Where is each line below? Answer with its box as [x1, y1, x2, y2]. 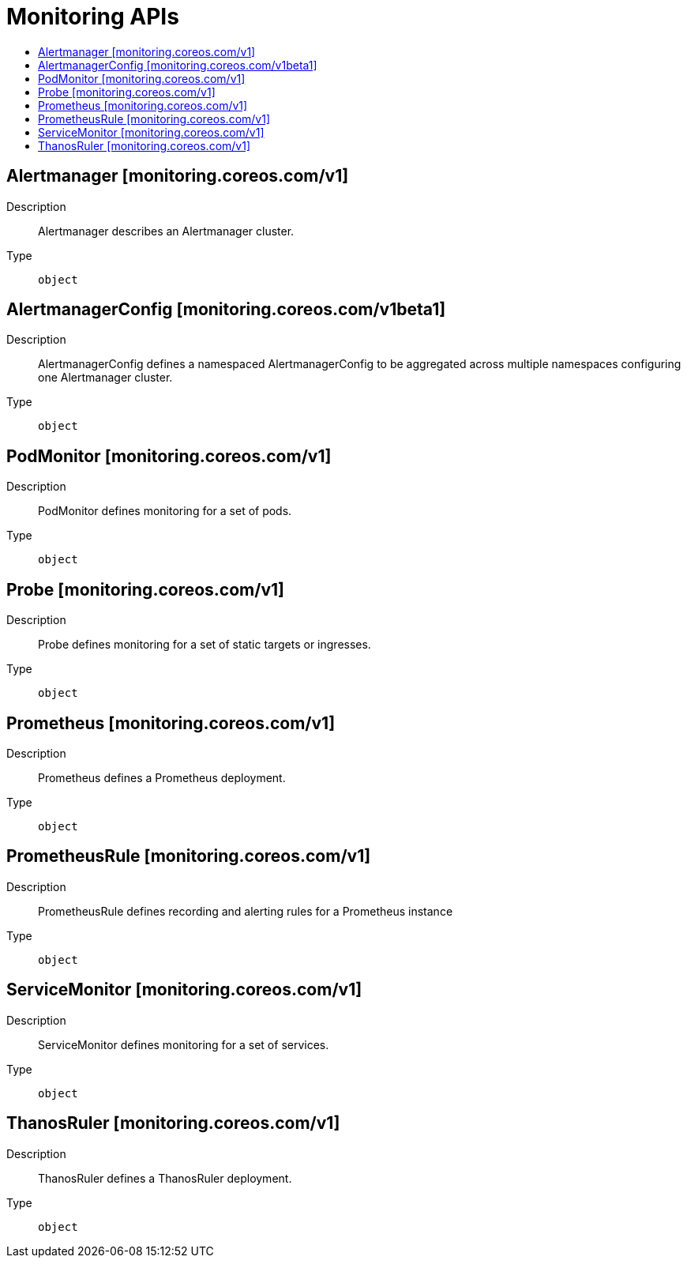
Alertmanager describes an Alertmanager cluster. [38, 224, 295, 238]
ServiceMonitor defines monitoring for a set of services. [38, 1037, 329, 1051]
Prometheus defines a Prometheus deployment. [38, 770, 286, 784]
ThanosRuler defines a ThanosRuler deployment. [38, 1171, 292, 1185]
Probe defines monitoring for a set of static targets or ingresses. [38, 638, 371, 652]
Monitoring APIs [6, 3, 179, 30]
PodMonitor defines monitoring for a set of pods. [38, 504, 292, 518]
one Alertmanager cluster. [38, 371, 173, 385]
